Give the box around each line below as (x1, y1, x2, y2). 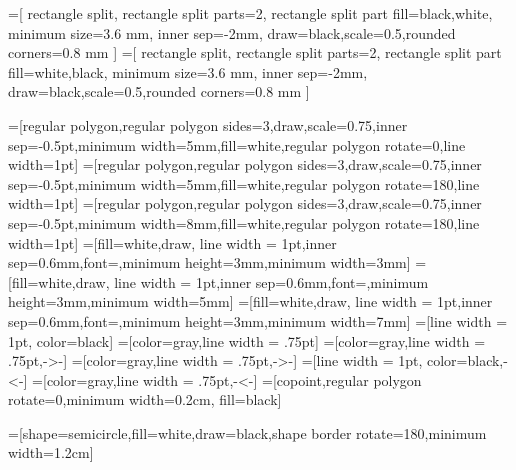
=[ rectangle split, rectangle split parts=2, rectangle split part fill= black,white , (8, 3, 493, 23)
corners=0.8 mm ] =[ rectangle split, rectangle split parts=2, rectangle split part (8, 42, 502, 63)
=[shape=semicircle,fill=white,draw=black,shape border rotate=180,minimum (8, 422, 487, 443)
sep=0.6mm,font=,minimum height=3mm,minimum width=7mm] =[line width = (8, 310, 508, 331)
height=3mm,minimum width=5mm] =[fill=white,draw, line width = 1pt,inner (8, 291, 493, 312)
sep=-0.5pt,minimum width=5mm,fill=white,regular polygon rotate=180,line (8, 173, 480, 194)
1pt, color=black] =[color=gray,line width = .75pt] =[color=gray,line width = (8, 330, 486, 351)
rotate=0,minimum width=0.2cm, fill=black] (8, 389, 282, 410)
